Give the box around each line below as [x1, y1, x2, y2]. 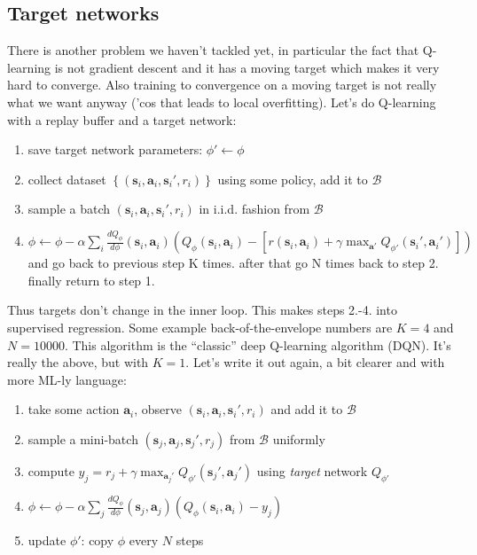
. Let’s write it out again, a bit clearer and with [185, 353, 445, 371]
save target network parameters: [27, 140, 203, 159]
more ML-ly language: [7, 370, 127, 388]
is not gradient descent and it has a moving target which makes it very [54, 58, 440, 76]
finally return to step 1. [27, 270, 155, 289]
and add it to [270, 400, 343, 418]
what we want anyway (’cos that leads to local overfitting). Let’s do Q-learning [7, 92, 436, 111]
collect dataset [27, 169, 106, 188]
